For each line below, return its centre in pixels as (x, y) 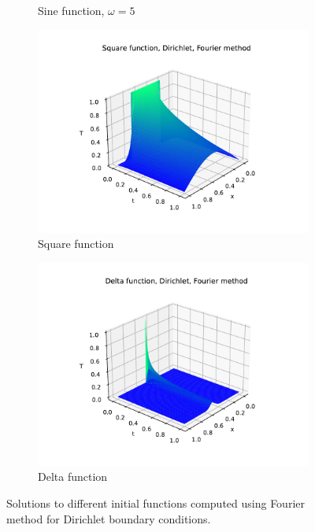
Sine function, (71, 10)
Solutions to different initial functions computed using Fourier (156, 502)
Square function (76, 244)
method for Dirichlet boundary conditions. (109, 518)
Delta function (73, 477)
